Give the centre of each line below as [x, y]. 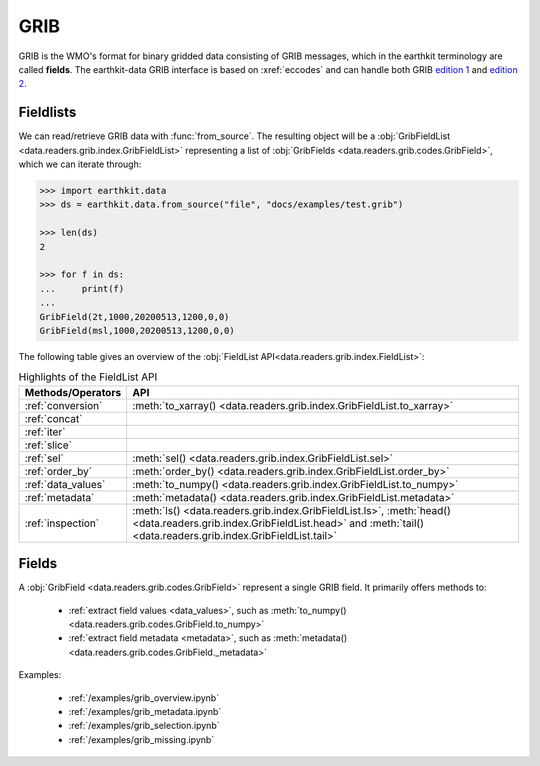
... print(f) [82, 288]
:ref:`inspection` [62, 523]
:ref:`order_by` [58, 471]
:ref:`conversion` [63, 405]
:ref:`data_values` [65, 484]
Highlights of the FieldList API [88, 377]
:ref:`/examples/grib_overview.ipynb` [144, 697]
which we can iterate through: [80, 164]
